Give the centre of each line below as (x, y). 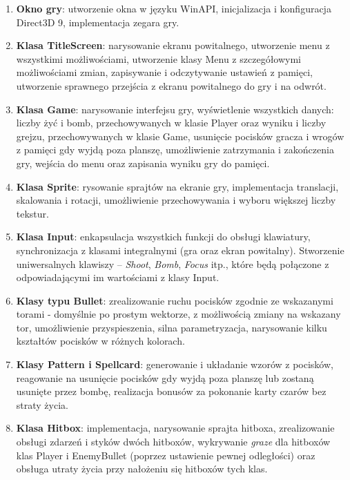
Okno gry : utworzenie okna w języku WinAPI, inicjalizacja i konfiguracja (174, 8)
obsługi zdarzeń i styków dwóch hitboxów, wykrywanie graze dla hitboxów (173, 442)
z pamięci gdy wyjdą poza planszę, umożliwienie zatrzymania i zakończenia (175, 150)
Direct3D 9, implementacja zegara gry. (98, 22)
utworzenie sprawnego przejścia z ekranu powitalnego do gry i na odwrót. (171, 85)
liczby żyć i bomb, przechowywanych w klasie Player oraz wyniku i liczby (171, 123)
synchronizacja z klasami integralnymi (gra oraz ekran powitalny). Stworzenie (180, 250)
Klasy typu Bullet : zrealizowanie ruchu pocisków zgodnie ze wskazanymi (175, 300)
